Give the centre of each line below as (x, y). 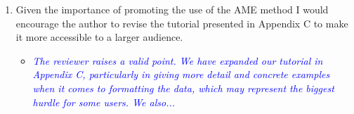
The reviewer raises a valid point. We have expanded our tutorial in (178, 60)
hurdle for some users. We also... (104, 102)
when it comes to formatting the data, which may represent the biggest (183, 88)
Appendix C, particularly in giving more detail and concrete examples (181, 74)
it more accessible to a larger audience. (99, 37)
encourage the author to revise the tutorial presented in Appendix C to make (182, 23)
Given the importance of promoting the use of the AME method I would (172, 9)
